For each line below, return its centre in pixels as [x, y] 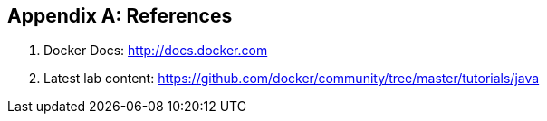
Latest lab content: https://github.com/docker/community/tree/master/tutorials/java [292, 79]
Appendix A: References [120, 16]
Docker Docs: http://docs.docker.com [156, 51]
